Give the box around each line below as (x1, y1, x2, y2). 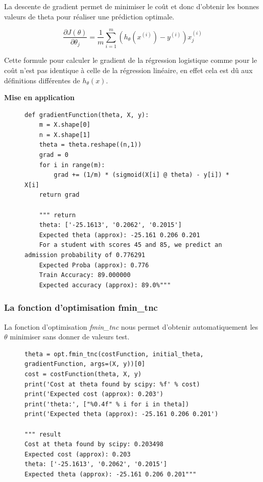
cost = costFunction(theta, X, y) (25, 370, 142, 378)
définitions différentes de (4, 75, 80, 85)
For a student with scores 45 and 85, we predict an (39, 241, 222, 249)
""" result (25, 430, 61, 438)
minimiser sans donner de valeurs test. (10, 331, 130, 342)
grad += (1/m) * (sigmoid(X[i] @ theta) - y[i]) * (54, 171, 229, 179)
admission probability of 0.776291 (25, 251, 146, 259)
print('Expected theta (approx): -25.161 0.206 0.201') (25, 410, 219, 418)
